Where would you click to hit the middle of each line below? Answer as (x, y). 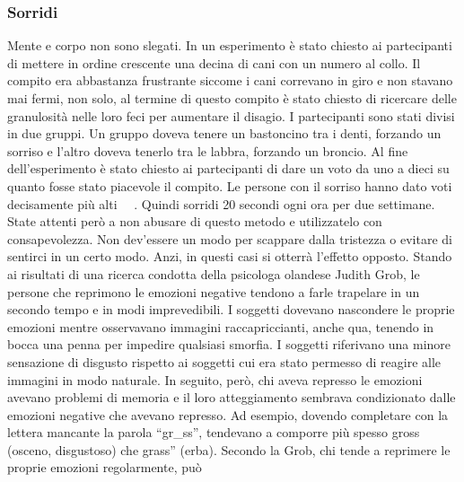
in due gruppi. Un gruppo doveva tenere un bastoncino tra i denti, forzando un (224, 133)
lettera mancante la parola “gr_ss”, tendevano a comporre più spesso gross (214, 432)
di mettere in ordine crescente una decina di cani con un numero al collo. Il (214, 62)
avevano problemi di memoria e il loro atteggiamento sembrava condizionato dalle (232, 397)
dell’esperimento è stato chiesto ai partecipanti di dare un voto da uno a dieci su (228, 168)
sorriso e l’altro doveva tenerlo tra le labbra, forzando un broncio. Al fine (208, 150)
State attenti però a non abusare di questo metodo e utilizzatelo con (195, 221)
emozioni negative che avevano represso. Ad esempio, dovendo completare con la (228, 414)
